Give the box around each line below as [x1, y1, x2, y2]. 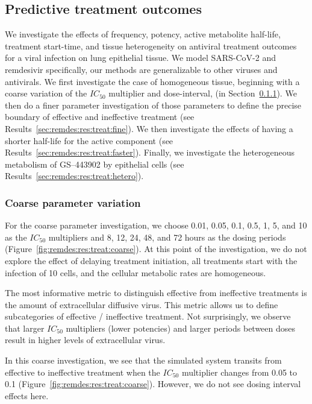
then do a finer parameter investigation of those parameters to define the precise [5, 98, 302, 111]
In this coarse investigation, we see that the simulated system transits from [5, 354, 282, 367]
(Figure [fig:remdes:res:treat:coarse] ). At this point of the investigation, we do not [5, 242, 307, 255]
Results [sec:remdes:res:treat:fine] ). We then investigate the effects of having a [5, 122, 293, 134]
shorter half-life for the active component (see [5, 134, 173, 147]
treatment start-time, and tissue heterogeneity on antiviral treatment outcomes [5, 39, 297, 52]
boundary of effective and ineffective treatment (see [5, 110, 195, 123]
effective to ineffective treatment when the [5, 365, 160, 378]
